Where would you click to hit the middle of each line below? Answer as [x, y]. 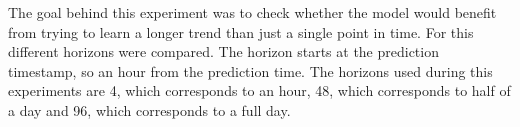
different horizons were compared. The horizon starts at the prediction [223, 51]
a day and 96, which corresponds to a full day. [149, 109]
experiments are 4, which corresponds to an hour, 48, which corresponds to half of [259, 90]
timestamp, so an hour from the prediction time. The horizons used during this [250, 70]
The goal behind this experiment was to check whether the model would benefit [252, 12]
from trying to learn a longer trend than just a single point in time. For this [241, 31]
